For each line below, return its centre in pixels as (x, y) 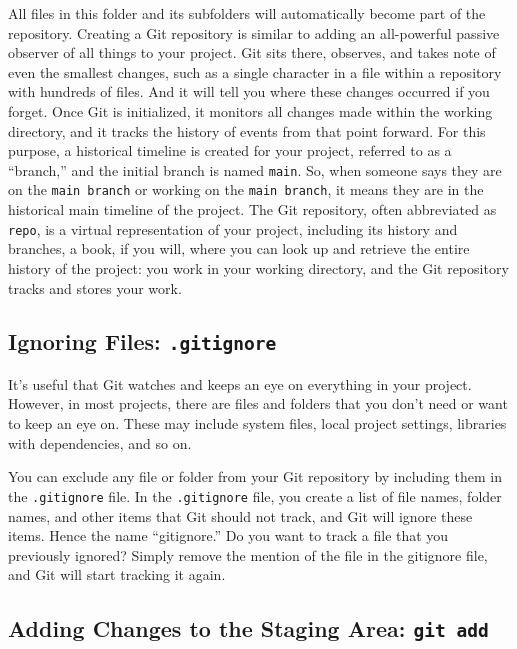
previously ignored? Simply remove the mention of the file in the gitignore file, (248, 554)
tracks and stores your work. (95, 287)
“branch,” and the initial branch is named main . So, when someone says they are (255, 169)
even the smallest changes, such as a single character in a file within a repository (255, 71)
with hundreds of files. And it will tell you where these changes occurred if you (249, 91)
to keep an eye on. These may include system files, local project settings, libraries (257, 423)
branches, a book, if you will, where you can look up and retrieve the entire (239, 248)
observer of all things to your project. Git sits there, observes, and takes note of (252, 52)
